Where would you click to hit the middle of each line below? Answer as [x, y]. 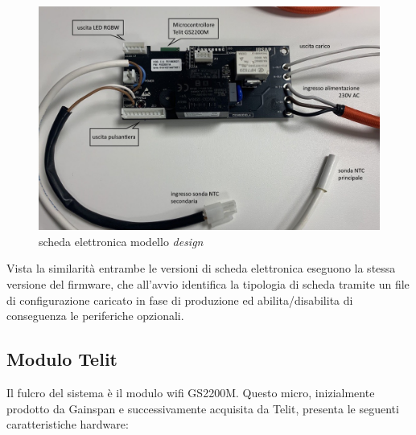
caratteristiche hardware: [68, 424]
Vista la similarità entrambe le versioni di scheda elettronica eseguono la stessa [201, 268]
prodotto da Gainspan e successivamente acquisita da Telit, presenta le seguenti [203, 408]
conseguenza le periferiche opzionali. [95, 316]
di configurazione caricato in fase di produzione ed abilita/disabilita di [180, 300]
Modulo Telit [62, 359]
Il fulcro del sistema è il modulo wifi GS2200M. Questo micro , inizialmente [191, 393]
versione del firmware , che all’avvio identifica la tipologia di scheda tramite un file [208, 284]
